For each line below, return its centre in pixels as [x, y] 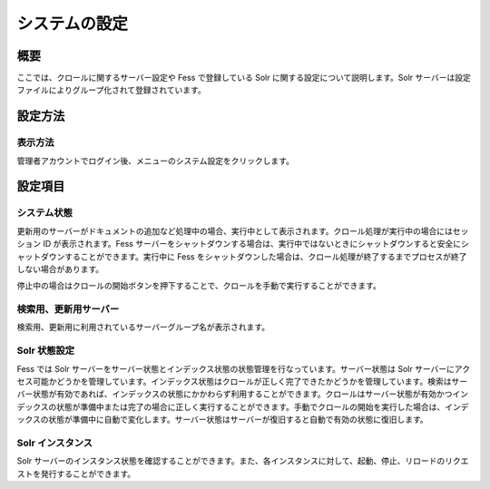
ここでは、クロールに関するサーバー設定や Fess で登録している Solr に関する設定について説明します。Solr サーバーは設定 [244, 78]
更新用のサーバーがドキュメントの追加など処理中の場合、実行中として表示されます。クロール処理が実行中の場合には [235, 230]
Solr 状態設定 [46, 351]
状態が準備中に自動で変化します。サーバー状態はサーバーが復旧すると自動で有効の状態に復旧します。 [238, 420]
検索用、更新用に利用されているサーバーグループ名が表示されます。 [143, 328]
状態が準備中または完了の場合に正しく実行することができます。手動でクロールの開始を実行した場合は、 [250, 406]
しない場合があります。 [60, 269]
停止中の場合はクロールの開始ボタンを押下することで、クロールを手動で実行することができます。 [199, 286]
